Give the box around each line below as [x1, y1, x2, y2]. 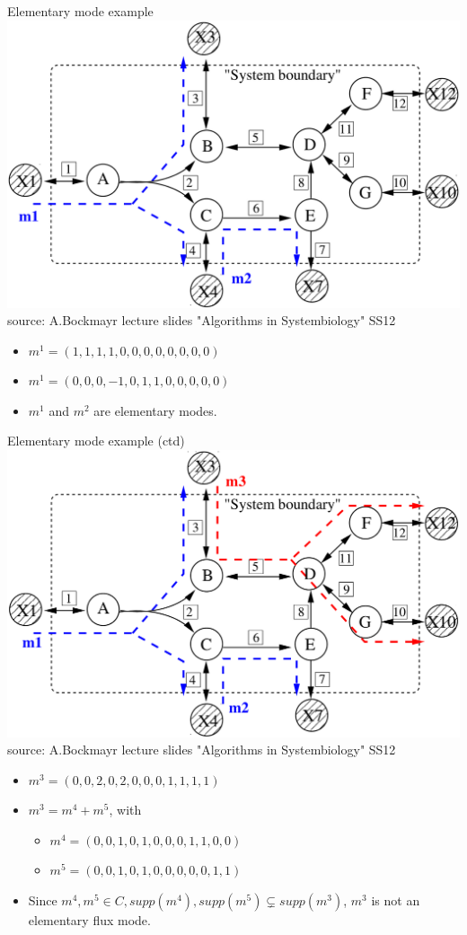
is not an [371, 891, 420, 910]
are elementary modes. [93, 401, 217, 419]
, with [109, 800, 142, 819]
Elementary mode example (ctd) [7, 431, 185, 450]
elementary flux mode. [28, 911, 151, 930]
